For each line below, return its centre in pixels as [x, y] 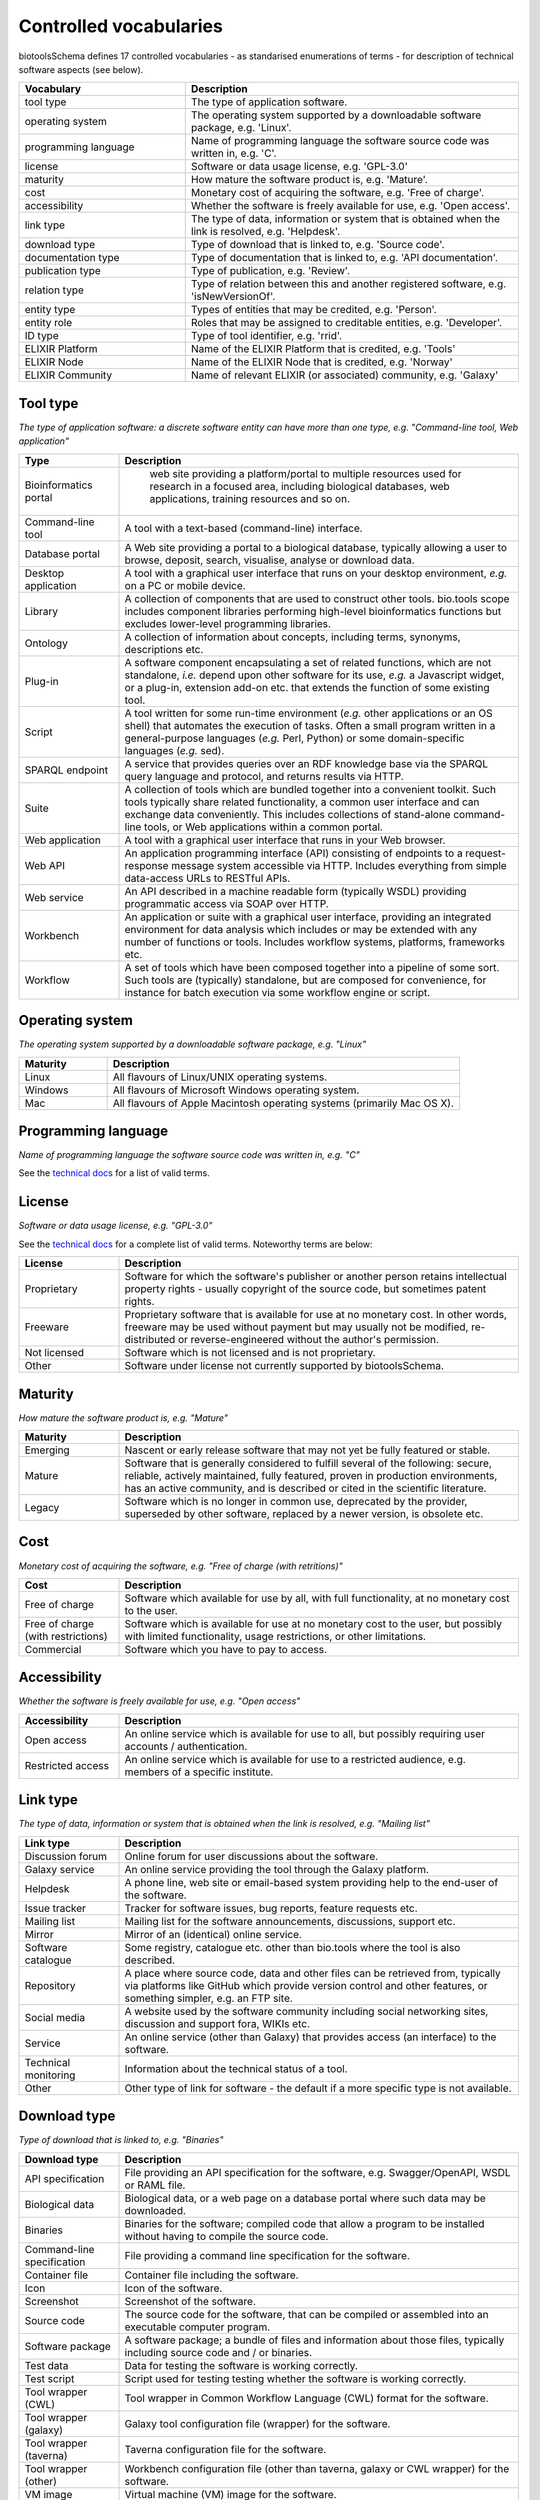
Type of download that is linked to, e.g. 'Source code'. [317, 245]
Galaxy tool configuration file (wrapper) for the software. [257, 2423]
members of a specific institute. [199, 1772]
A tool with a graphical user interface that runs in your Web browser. [285, 840]
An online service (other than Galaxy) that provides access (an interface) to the [310, 2037]
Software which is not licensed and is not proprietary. [250, 1353]
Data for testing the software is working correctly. [241, 2365]
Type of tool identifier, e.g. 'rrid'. [266, 336]
